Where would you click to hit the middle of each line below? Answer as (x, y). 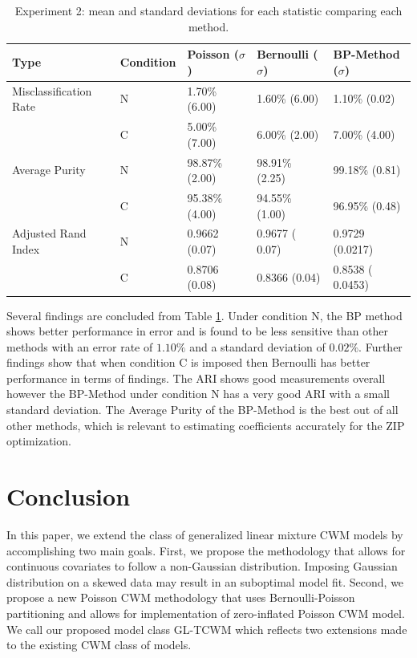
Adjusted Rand (49, 233)
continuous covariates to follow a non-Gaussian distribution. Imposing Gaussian (202, 566)
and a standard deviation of (257, 346)
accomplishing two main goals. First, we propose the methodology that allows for (206, 550)
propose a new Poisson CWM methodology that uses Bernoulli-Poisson (181, 597)
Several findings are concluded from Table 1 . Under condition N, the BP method (204, 315)
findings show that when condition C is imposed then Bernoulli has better (188, 362)
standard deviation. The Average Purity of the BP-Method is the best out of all (202, 410)
